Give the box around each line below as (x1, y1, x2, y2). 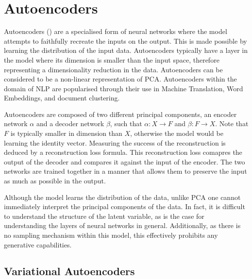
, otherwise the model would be (130, 128, 223, 138)
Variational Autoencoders (4, 263, 135, 278)
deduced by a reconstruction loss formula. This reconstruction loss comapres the (4, 147, 242, 157)
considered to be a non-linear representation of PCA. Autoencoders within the (4, 74, 237, 84)
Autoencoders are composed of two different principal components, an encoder (4, 109, 237, 119)
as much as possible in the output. (4, 176, 106, 186)
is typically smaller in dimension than (10, 128, 122, 138)
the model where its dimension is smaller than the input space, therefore (4, 54, 219, 65)
